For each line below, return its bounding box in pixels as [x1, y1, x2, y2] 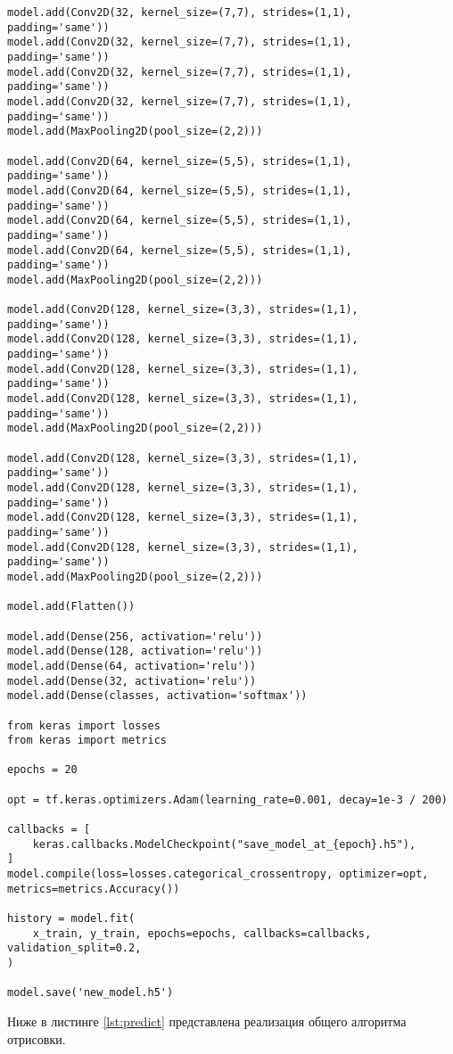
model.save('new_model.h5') [7, 986, 174, 1000]
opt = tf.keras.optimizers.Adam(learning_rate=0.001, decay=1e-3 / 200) [7, 793, 448, 806]
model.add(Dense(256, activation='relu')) [7, 630, 263, 643]
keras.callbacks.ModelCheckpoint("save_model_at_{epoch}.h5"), [32, 837, 416, 851]
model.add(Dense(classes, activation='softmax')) [7, 689, 308, 703]
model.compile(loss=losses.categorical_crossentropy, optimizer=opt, [7, 868, 429, 881]
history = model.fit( [7, 912, 136, 926]
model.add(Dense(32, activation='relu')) [7, 674, 257, 688]
